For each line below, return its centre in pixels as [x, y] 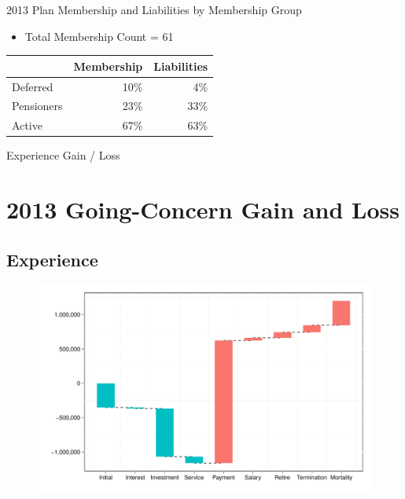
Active [27, 125]
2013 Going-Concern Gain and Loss [203, 209]
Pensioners [37, 106]
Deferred [33, 86]
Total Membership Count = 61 [99, 36]
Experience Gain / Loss [63, 155]
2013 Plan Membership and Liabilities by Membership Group [154, 9]
